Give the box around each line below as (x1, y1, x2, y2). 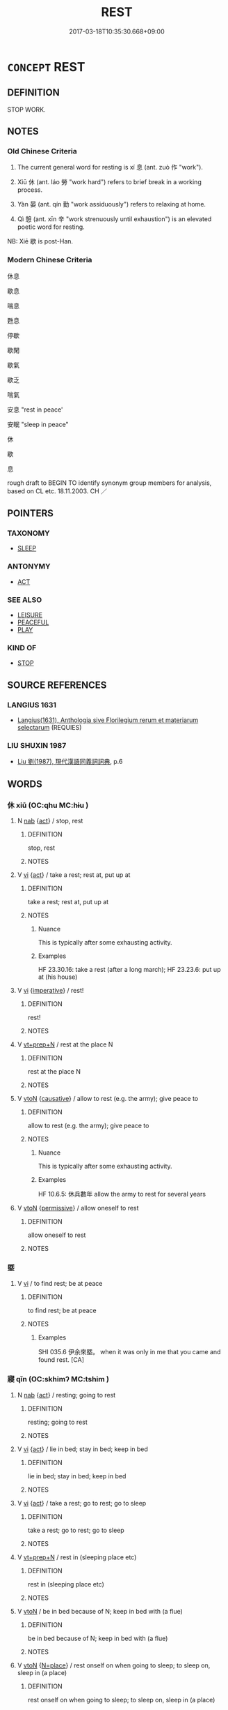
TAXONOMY (7, 528, 50, 538)
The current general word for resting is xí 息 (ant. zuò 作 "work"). (17, 163, 204, 172)
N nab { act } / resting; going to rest (17, 1390, 116, 1399)
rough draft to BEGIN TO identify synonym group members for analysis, (7, 479, 212, 487)
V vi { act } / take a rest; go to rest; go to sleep (17, 1499, 147, 1507)
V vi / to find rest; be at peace (17, 1280, 103, 1288)
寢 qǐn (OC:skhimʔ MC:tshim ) (7, 1374, 110, 1384)
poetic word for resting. (17, 223, 85, 231)
